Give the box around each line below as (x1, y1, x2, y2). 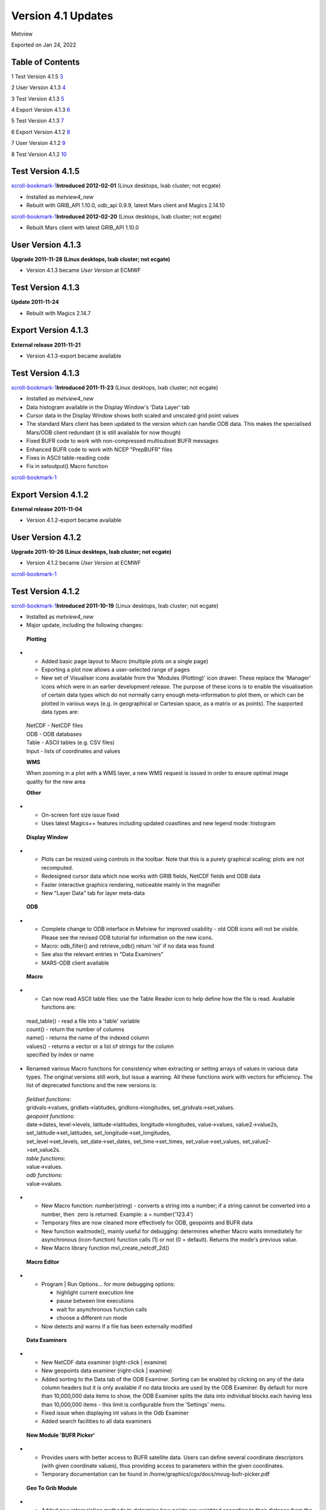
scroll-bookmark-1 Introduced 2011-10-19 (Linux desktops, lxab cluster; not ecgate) (11, 602, 219, 609)
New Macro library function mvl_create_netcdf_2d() (41, 1244, 170, 1251)
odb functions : (26, 1172, 63, 1179)
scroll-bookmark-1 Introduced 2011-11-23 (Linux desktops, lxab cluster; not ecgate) (11, 384, 219, 391)
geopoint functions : (26, 1112, 75, 1120)
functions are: (41, 1003, 76, 1011)
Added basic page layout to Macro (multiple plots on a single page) (41, 657, 208, 664)
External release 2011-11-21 (11, 341, 81, 349)
